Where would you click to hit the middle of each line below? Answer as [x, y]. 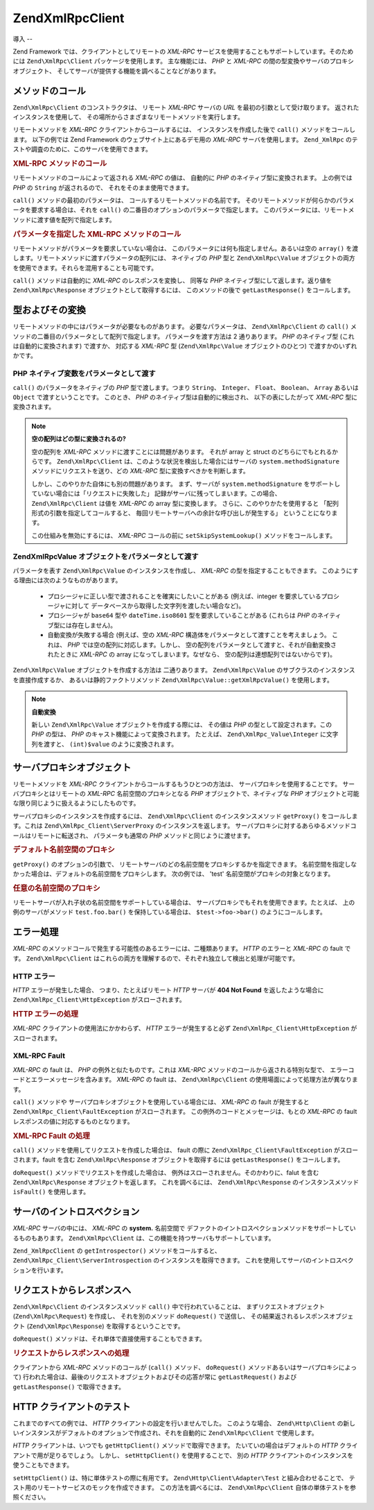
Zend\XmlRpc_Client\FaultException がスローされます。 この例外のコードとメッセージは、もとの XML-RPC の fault [185, 1112]
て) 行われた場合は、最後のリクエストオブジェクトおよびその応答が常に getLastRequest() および [155, 1377]
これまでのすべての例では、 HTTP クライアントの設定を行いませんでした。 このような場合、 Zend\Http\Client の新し [184, 1423]
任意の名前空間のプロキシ [56, 888]
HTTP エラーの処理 [46, 1015]
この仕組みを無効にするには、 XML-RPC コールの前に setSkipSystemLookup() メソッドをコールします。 [184, 535]
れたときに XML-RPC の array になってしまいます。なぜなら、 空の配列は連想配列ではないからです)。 [192, 654]
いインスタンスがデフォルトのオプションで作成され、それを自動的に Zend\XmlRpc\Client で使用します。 [165, 1433]
